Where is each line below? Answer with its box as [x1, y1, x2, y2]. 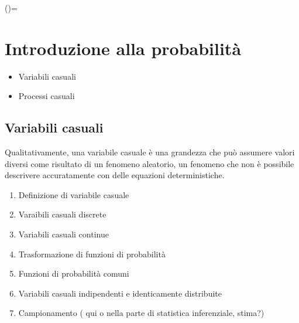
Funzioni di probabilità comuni [18, 267, 129, 280]
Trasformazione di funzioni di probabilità [18, 247, 166, 260]
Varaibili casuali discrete [18, 208, 106, 220]
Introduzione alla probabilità [5, 36, 242, 60]
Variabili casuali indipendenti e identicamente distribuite [18, 287, 222, 299]
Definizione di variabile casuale [18, 188, 129, 200]
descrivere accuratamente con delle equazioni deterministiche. [5, 169, 225, 181]
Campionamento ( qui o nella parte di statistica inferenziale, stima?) [18, 307, 264, 319]
